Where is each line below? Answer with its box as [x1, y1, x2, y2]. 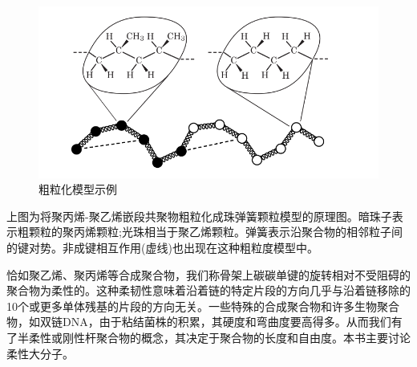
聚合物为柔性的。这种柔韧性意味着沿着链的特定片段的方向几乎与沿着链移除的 [6, 282, 411, 299]
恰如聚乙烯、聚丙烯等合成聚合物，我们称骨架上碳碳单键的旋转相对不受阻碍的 [6, 266, 411, 283]
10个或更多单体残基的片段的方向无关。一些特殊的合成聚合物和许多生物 [6, 297, 377, 314]
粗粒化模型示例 [38, 181, 117, 198]
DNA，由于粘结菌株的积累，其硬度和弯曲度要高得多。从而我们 [62, 313, 391, 330]
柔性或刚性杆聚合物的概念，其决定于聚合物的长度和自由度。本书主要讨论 [28, 328, 411, 345]
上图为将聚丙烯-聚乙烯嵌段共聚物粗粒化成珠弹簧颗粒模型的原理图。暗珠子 [6, 207, 392, 224]
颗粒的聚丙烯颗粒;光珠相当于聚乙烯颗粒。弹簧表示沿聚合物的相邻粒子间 [28, 223, 403, 240]
